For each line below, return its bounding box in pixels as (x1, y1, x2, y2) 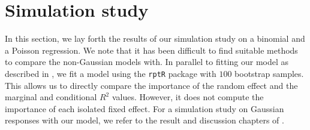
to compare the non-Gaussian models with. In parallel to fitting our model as (5, 55, 289, 68)
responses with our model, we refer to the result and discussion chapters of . (5, 114, 284, 126)
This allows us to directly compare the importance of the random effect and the (5, 79, 298, 91)
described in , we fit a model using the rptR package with (5, 67, 216, 79)
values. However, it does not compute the (112, 91, 264, 103)
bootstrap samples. (234, 67, 304, 79)
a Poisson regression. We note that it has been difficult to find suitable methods (5, 44, 298, 56)
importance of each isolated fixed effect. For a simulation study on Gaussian (5, 102, 284, 114)
